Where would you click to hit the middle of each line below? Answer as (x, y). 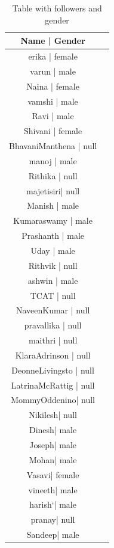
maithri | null (53, 340)
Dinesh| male (53, 430)
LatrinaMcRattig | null (53, 385)
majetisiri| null (53, 190)
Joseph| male (53, 444)
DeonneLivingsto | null (53, 370)
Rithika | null (53, 175)
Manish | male (53, 205)
